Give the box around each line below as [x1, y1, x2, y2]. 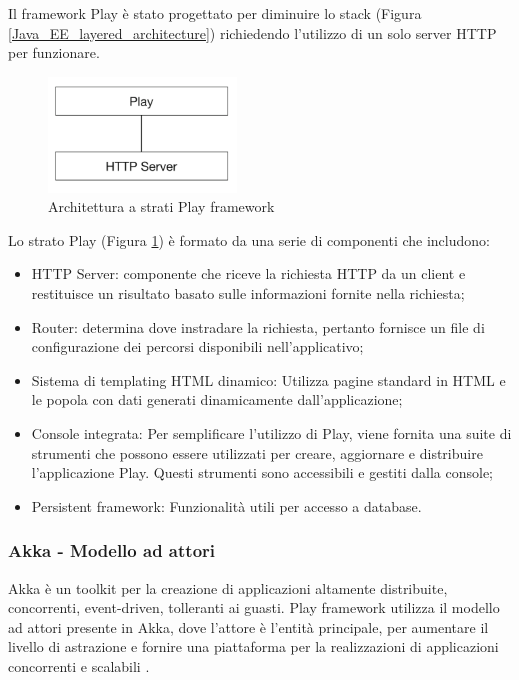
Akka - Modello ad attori [8, 538, 216, 563]
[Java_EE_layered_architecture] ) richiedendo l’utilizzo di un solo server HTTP [8, 22, 497, 43]
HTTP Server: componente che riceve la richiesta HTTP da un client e [31, 263, 466, 284]
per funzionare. [8, 42, 100, 63]
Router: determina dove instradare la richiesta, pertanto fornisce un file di [31, 316, 485, 337]
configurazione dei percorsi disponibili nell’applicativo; [31, 336, 364, 357]
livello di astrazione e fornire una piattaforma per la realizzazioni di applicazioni [8, 636, 499, 657]
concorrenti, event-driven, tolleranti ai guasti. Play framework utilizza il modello [8, 597, 500, 618]
